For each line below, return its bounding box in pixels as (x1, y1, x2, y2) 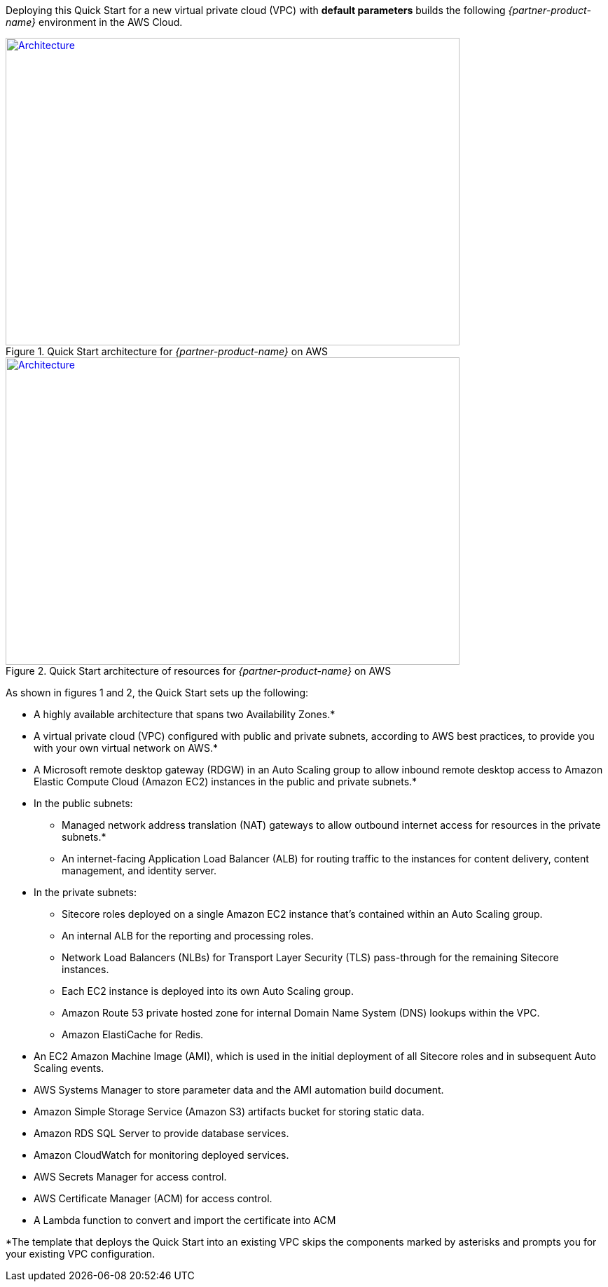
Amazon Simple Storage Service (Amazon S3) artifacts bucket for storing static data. (34, 1106, 424, 1117)
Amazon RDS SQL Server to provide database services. (34, 1127, 289, 1139)
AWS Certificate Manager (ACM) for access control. (34, 1192, 272, 1204)
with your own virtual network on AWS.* (34, 742, 218, 754)
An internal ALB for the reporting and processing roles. (62, 930, 314, 942)
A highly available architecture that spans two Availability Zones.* (34, 708, 336, 720)
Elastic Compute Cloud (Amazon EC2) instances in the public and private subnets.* (34, 776, 417, 787)
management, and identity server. (62, 865, 217, 876)
